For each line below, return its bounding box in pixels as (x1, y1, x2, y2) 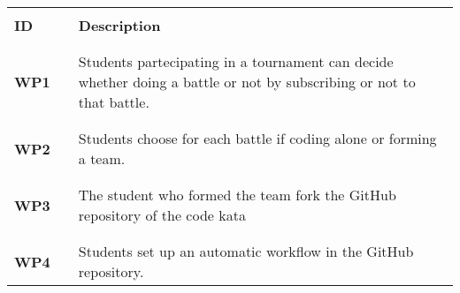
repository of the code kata (78, 205, 246, 225)
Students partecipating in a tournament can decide (78, 51, 394, 71)
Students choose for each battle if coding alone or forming (78, 128, 437, 148)
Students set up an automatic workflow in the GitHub (78, 241, 414, 261)
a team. (78, 148, 126, 169)
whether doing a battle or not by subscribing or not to (78, 71, 416, 92)
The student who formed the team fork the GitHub (78, 184, 396, 205)
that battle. (78, 92, 149, 112)
